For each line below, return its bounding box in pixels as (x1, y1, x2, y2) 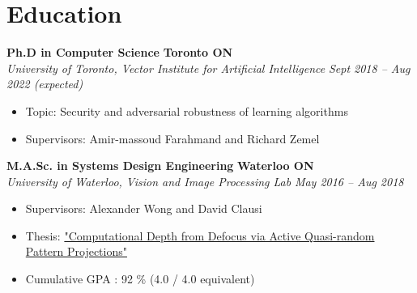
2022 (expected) (6, 75, 83, 92)
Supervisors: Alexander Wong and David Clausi (25, 200, 262, 217)
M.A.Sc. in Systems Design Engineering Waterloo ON (6, 157, 314, 174)
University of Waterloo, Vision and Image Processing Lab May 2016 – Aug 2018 (6, 172, 404, 189)
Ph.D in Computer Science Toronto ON (6, 44, 233, 61)
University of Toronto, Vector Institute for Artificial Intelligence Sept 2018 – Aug (6, 59, 411, 76)
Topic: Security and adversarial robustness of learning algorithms (25, 102, 348, 119)
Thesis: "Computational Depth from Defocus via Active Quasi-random (25, 227, 375, 244)
